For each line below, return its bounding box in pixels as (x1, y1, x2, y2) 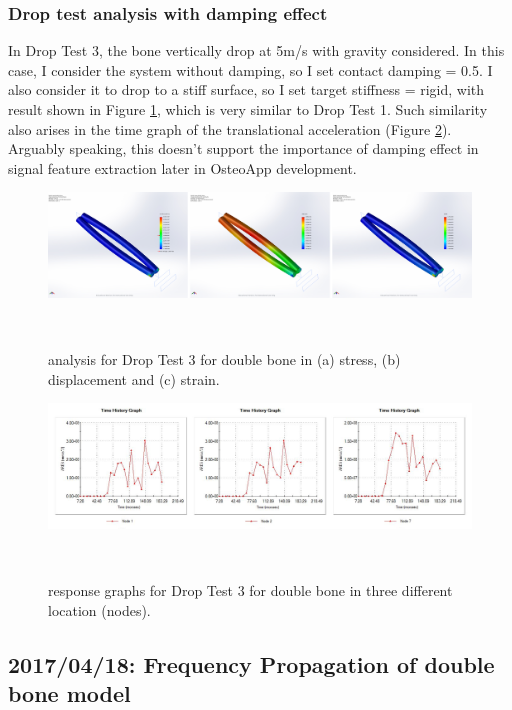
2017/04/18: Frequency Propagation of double (8, 648, 495, 679)
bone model (8, 677, 131, 708)
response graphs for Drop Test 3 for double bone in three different (48, 579, 453, 600)
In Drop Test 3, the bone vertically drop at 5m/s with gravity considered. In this (8, 40, 505, 61)
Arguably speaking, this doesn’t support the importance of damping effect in (8, 138, 479, 159)
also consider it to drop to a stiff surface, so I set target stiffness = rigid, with (8, 79, 485, 100)
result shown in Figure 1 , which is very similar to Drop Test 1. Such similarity (8, 99, 488, 119)
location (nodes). (48, 599, 151, 620)
